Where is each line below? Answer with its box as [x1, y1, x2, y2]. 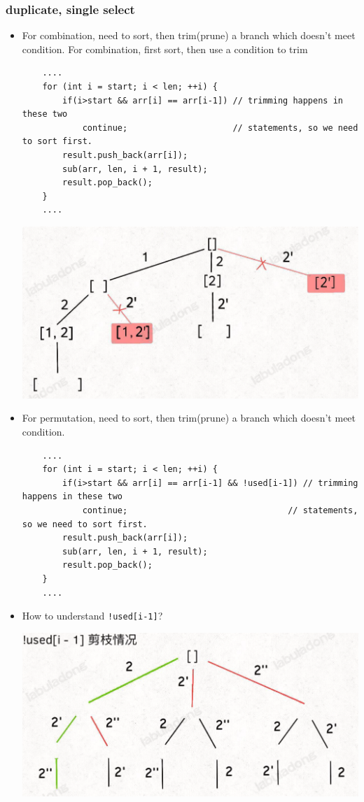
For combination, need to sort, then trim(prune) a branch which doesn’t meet [22, 28, 356, 43]
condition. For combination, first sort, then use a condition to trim [22, 41, 308, 56]
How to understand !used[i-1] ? [22, 608, 163, 623]
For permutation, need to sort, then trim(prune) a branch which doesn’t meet [22, 410, 356, 425]
